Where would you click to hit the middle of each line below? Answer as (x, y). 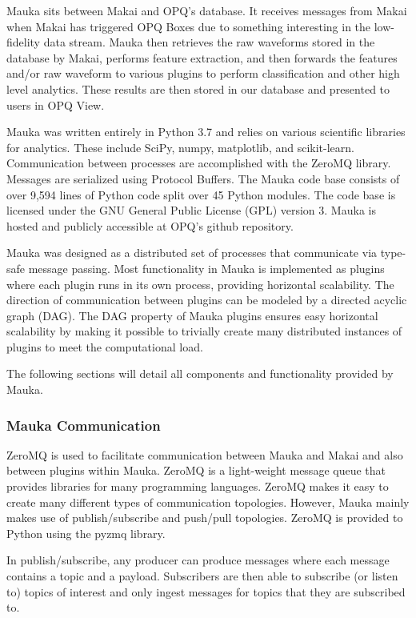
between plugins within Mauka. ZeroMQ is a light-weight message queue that (196, 470)
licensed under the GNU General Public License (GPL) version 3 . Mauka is (191, 210)
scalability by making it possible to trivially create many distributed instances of (204, 331)
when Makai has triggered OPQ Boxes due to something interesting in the (189, 26)
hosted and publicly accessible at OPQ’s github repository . (150, 225)
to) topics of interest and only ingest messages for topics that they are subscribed (206, 591)
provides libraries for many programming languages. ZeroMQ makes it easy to (198, 486)
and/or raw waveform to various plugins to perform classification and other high (203, 73)
